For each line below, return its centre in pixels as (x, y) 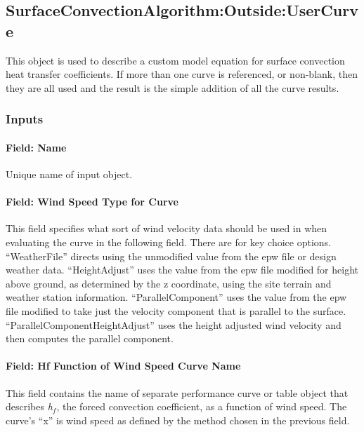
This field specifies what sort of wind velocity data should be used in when (167, 228)
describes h (29, 406)
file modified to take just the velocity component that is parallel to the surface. (176, 310)
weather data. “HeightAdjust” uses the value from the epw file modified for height (182, 270)
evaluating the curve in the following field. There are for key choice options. (169, 242)
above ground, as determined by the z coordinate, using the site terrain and (169, 283)
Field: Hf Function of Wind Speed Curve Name (123, 366)
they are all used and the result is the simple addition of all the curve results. (173, 87)
